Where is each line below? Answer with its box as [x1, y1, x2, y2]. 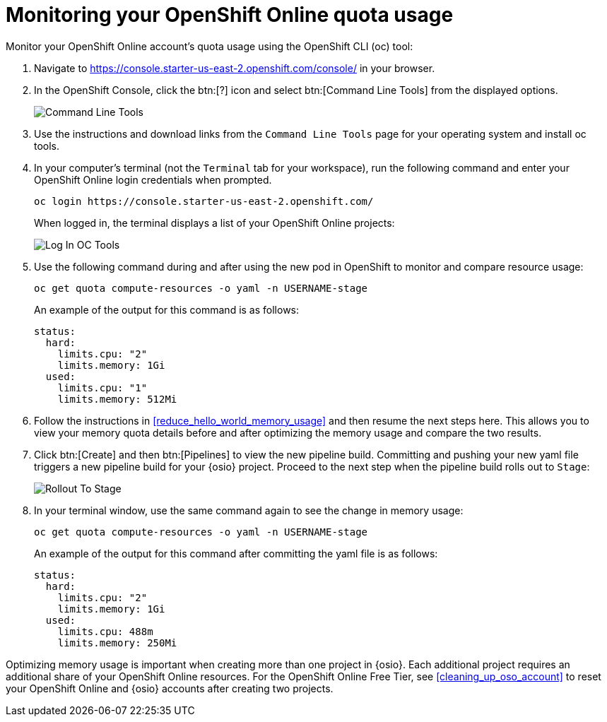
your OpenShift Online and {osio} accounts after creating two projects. [6, 682, 334, 694]
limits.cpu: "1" [57, 381, 148, 393]
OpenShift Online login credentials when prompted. [34, 173, 272, 186]
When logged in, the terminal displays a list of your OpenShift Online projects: [34, 216, 395, 229]
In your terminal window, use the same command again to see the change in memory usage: [34, 504, 464, 516]
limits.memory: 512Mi [57, 393, 177, 405]
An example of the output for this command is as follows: [34, 303, 300, 316]
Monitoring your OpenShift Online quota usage [6, 3, 454, 27]
